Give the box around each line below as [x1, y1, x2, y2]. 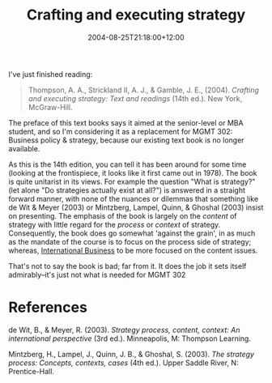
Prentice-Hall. [8, 366, 55, 376]
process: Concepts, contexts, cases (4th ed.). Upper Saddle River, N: [8, 358, 239, 368]
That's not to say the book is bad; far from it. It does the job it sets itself [8, 261, 247, 270]
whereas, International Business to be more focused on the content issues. [8, 245, 258, 255]
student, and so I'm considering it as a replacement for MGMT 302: [8, 126, 233, 136]
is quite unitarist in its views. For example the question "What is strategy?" [8, 177, 256, 186]
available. [8, 143, 40, 153]
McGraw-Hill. [28, 102, 73, 112]
